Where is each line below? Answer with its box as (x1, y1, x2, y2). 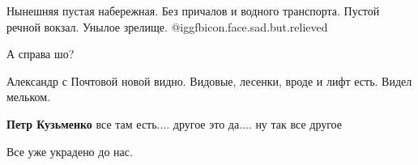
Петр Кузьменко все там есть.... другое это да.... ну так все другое (6, 115, 343, 132)
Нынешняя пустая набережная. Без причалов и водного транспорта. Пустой (6, 2, 380, 19)
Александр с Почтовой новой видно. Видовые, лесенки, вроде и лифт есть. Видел (6, 72, 412, 89)
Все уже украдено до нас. (6, 142, 133, 159)
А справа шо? (6, 45, 75, 62)
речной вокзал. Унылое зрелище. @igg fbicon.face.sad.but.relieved (6, 18, 328, 35)
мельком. (6, 88, 51, 105)
